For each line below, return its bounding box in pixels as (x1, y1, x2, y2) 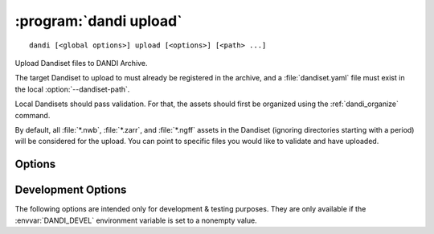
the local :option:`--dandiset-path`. (14, 84, 130, 94)
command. (14, 110, 51, 120)
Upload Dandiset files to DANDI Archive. (14, 58, 148, 68)
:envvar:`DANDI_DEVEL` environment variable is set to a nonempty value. (14, 216, 257, 225)
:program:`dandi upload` (14, 12, 182, 30)
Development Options (14, 183, 127, 197)
